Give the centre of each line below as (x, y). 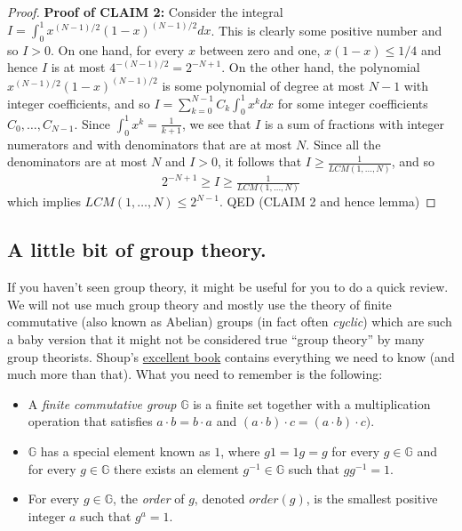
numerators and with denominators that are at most (150, 144)
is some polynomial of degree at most (263, 85)
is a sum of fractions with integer (354, 123)
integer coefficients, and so (79, 103)
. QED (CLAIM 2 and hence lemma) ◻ (327, 201)
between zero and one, (260, 49)
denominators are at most (77, 161)
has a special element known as (125, 451)
